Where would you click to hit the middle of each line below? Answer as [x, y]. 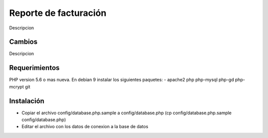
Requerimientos [34, 68]
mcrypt [17, 86]
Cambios [23, 42]
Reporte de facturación [58, 13]
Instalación [27, 101]
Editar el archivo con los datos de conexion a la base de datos [85, 127]
